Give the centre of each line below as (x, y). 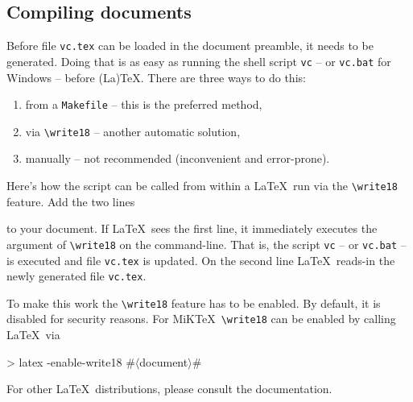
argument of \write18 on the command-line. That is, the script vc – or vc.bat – (206, 244)
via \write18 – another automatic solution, (133, 131)
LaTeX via (33, 335)
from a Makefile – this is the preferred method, (144, 104)
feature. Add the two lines (71, 201)
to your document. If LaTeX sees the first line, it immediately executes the (192, 228)
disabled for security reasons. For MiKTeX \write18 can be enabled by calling (201, 319)
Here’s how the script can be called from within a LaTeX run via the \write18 (202, 186)
